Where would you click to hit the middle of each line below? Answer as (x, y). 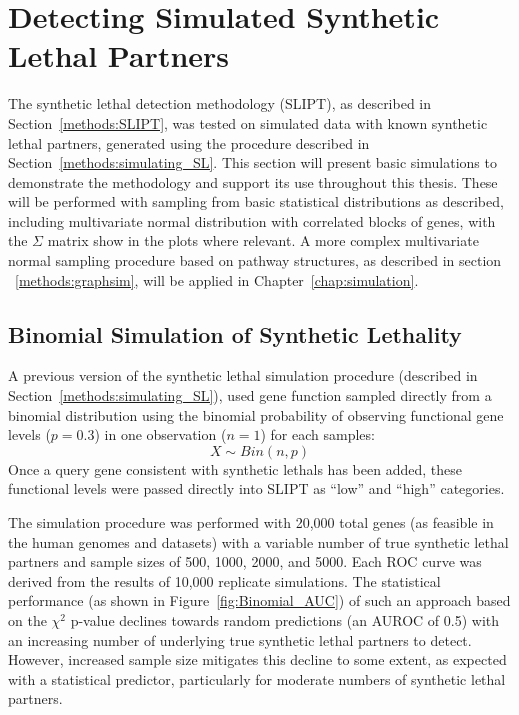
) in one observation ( (160, 434)
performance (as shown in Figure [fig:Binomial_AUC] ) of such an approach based (259, 600)
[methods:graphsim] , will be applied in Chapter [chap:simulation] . (217, 279)
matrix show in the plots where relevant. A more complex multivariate (263, 240)
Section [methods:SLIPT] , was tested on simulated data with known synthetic (248, 122)
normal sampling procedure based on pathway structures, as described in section (255, 260)
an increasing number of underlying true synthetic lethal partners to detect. (240, 639)
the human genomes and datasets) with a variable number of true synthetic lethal (258, 541)
